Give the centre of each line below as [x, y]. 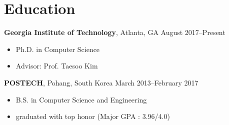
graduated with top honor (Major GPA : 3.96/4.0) [93, 116]
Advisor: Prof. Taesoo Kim [57, 66]
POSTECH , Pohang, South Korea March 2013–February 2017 [101, 82]
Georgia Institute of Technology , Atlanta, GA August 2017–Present [115, 32]
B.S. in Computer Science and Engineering [81, 99]
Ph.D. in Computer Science [58, 49]
